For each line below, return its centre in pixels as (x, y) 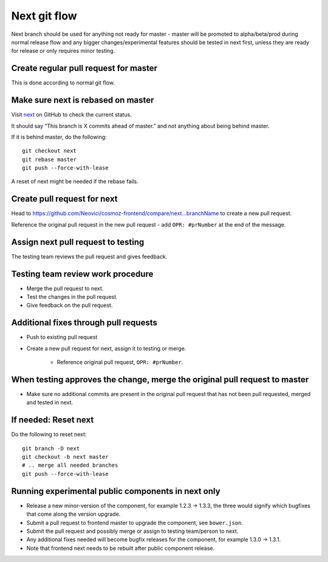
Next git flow (44, 16)
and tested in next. (50, 403)
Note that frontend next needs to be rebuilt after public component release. (121, 548)
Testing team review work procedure (82, 274)
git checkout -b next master (65, 457)
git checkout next (50, 151)
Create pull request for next (64, 199)
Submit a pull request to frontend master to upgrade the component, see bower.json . (135, 523)
